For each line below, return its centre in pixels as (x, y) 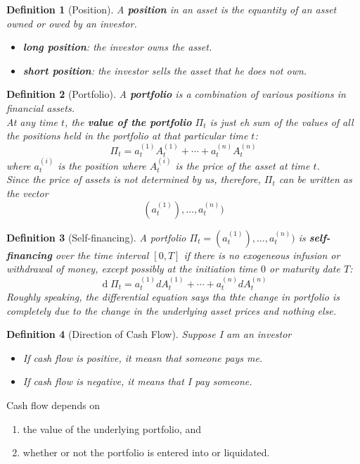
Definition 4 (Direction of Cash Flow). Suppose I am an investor (149, 334)
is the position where (102, 165)
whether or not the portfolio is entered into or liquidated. (146, 452)
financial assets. (40, 107)
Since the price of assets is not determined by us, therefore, (134, 179)
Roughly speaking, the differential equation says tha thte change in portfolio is (173, 296)
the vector (27, 193)
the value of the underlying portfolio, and (112, 428)
